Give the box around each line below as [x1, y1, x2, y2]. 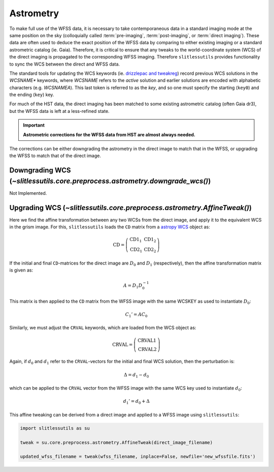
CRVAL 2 [138, 346, 157, 352]
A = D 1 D [123, 283, 143, 289]
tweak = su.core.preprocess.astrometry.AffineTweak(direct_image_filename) [20, 439, 213, 445]
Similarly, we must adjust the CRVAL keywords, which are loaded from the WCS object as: [9, 324, 196, 331]
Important [23, 122, 45, 128]
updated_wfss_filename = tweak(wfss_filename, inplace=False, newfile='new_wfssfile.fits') [20, 454, 256, 460]
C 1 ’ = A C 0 [125, 311, 148, 318]
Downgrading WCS [9, 166, 71, 175]
